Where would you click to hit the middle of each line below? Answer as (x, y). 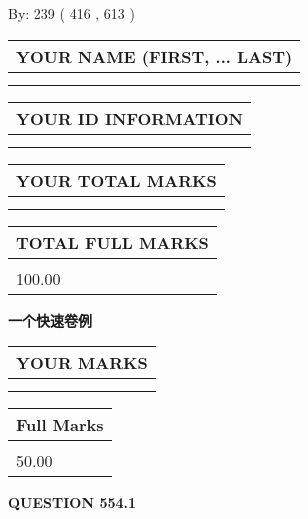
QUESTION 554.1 (72, 502)
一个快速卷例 (50, 319)
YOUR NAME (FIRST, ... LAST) (154, 56)
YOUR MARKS (82, 363)
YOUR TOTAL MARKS (116, 180)
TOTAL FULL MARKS (112, 242)
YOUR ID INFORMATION (129, 118)
